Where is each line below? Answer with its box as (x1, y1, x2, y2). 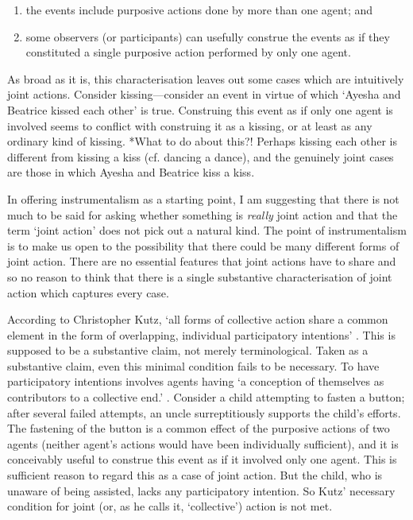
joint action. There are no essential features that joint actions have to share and (7, 253, 396, 270)
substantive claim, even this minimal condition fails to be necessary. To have (7, 357, 380, 374)
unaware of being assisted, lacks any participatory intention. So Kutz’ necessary (7, 482, 396, 499)
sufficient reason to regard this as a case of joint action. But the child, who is (7, 467, 383, 483)
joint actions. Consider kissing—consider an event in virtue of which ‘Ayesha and (7, 86, 401, 103)
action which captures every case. (7, 284, 169, 301)
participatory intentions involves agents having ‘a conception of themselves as (7, 373, 384, 390)
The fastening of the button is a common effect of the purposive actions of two (7, 420, 390, 437)
